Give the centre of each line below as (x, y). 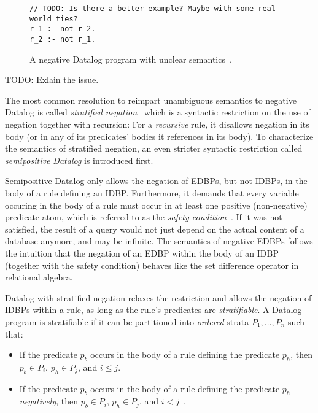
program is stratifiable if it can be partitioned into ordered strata (127, 321)
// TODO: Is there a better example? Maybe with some (142, 9)
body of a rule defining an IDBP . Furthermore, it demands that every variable (152, 192)
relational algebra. (39, 277)
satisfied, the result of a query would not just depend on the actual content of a (155, 229)
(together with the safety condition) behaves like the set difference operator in (152, 265)
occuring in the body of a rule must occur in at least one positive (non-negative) (156, 205)
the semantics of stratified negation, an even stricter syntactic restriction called (154, 148)
